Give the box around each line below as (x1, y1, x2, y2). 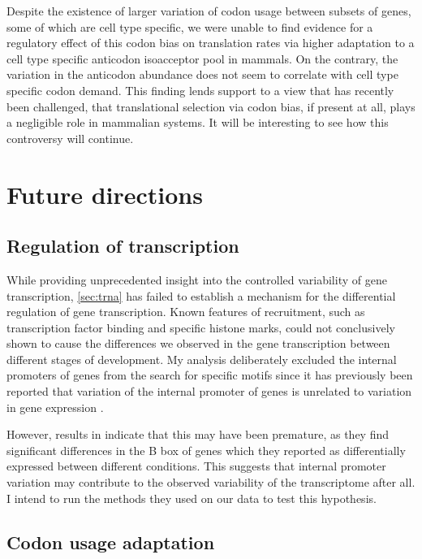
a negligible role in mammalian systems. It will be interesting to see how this (6, 114, 389, 131)
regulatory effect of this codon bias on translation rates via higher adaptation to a (6, 34, 415, 51)
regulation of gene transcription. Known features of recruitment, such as (6, 303, 365, 320)
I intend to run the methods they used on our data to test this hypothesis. (6, 489, 377, 506)
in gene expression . (6, 398, 104, 415)
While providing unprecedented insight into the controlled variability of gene (6, 271, 387, 288)
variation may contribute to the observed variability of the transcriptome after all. (6, 474, 416, 491)
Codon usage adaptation (6, 529, 215, 554)
